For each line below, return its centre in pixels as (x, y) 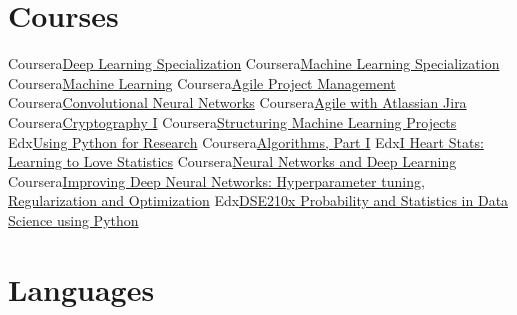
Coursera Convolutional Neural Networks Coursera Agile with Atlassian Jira (237, 102)
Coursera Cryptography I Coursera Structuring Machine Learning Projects (232, 121)
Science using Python (73, 219)
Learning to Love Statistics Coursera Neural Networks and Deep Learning (232, 161)
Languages (81, 288)
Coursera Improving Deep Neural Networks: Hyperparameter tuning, (216, 180)
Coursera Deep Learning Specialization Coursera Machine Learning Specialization (254, 63)
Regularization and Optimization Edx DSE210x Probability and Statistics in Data (258, 200)
